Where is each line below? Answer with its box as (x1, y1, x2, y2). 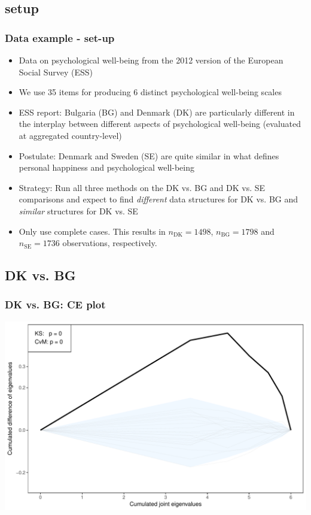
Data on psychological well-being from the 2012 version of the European (19, 54, 283, 66)
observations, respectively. (62, 237, 157, 249)
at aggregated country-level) (19, 129, 122, 141)
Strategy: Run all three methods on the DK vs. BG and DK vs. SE (19, 181, 266, 193)
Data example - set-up (5, 30, 115, 45)
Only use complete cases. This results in (19, 225, 166, 237)
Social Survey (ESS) (19, 65, 93, 78)
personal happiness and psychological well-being (19, 161, 194, 174)
